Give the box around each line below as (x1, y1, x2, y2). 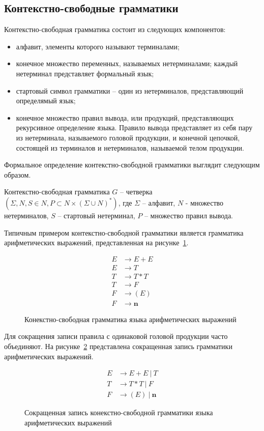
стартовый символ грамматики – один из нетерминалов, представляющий (16, 85, 244, 96)
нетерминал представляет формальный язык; (16, 68, 154, 78)
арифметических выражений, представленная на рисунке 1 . (4, 237, 189, 248)
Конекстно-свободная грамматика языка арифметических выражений (24, 313, 237, 324)
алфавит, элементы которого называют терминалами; (16, 41, 180, 51)
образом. (4, 169, 31, 180)
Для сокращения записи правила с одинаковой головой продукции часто (4, 331, 228, 341)
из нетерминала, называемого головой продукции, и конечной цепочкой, (16, 132, 240, 142)
